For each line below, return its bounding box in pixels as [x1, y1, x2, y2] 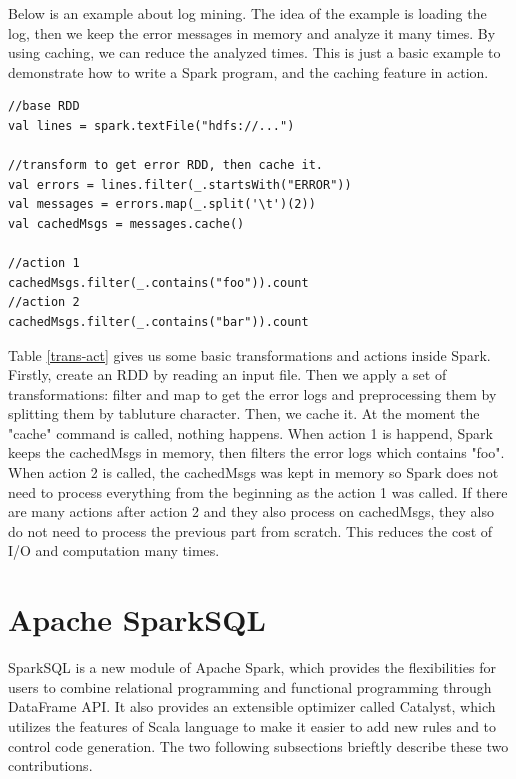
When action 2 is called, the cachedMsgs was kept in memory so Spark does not [8, 462, 499, 483]
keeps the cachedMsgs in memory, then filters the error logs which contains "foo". [8, 442, 505, 463]
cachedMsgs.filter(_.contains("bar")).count [8, 314, 309, 329]
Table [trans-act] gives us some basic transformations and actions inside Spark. [8, 344, 491, 365]
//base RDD [8, 99, 80, 114]
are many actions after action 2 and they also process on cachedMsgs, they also [8, 501, 494, 522]
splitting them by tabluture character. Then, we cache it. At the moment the [8, 403, 480, 424]
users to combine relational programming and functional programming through [8, 676, 492, 697]
